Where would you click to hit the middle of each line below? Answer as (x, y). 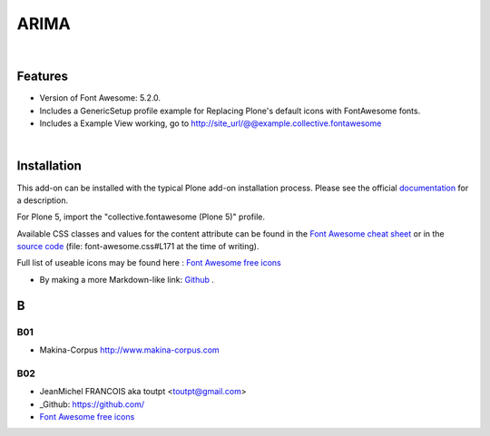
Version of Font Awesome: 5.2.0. (100, 98)
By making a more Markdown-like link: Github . (127, 279)
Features (42, 77)
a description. (42, 200)
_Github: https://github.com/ (92, 404)
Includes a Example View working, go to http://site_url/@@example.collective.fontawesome (211, 123)
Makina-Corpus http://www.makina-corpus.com (129, 350)
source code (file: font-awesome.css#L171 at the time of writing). (138, 247)
